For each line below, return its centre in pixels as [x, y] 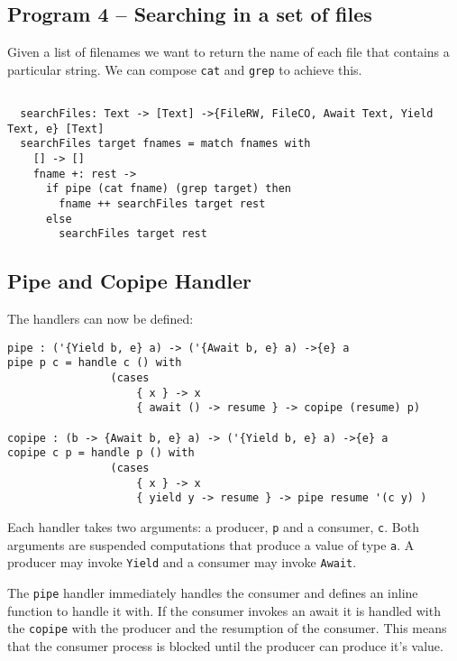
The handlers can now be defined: [101, 319]
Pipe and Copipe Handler [130, 281]
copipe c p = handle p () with [101, 453]
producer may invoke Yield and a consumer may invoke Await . [182, 562]
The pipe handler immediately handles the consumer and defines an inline [213, 592]
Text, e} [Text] [56, 129]
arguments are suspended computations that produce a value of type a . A [211, 544]
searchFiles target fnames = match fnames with [165, 144]
